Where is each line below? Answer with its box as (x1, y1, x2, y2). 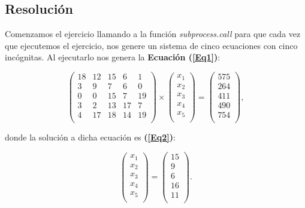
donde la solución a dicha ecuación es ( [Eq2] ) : (5, 131, 176, 143)
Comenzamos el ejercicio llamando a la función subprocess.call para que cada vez (5, 27, 301, 40)
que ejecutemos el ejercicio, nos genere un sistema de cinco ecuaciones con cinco (5, 39, 298, 51)
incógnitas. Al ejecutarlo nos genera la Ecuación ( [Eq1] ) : (5, 51, 221, 63)
